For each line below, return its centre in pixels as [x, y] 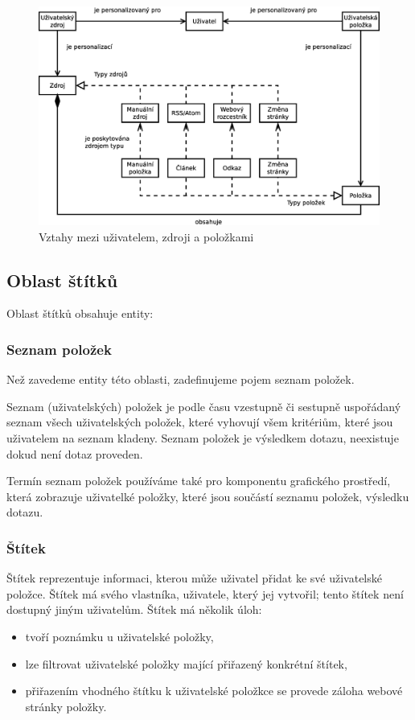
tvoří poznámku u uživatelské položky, [119, 636]
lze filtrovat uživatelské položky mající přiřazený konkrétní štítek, [186, 663]
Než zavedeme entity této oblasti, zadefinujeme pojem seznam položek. [181, 379]
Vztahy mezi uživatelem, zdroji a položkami [146, 236]
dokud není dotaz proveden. [75, 453]
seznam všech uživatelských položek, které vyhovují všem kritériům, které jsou [200, 422]
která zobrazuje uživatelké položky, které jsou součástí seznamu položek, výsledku [208, 496]
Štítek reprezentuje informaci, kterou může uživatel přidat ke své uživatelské [194, 578]
